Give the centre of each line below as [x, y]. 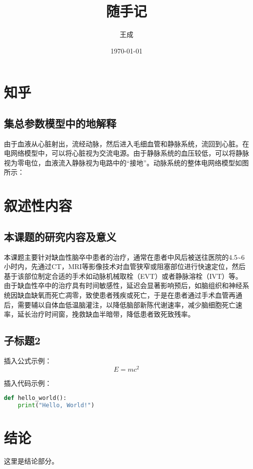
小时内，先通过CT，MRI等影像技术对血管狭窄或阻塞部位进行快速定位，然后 [125, 266]
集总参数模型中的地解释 [60, 123]
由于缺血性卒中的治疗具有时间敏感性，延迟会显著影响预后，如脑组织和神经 [123, 285]
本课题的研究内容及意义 [60, 236]
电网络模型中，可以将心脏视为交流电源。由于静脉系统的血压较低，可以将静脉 [126, 153]
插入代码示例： [28, 383]
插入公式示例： [28, 361]
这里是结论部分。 [31, 461]
